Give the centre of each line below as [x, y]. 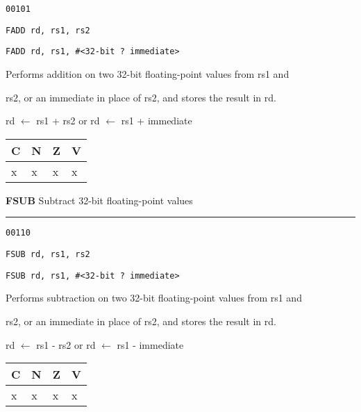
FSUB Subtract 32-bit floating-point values [99, 200]
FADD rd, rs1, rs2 [48, 30]
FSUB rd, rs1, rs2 [48, 254]
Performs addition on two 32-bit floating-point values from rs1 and [148, 73]
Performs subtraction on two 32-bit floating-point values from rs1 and [154, 298]
